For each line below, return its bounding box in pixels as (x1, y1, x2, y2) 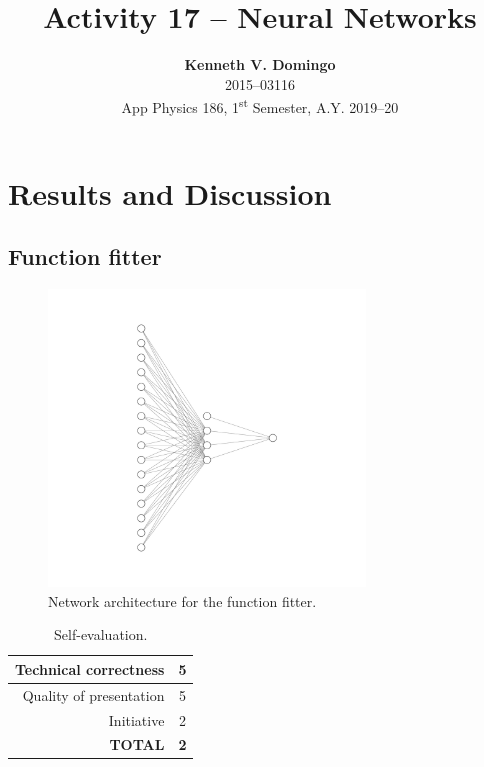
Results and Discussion (8, 172, 332, 213)
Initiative (108, 709, 165, 730)
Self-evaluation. (54, 624, 148, 645)
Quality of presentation (22, 684, 165, 705)
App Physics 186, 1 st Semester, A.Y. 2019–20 (121, 94, 399, 117)
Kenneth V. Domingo (184, 54, 336, 75)
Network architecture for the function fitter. (48, 590, 317, 611)
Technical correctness (15, 658, 165, 679)
